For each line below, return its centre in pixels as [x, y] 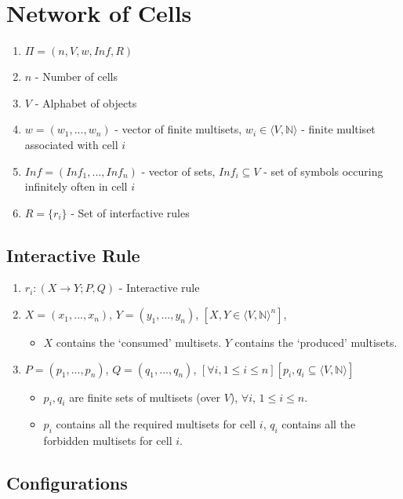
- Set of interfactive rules [130, 212]
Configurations [67, 483]
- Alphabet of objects [86, 102]
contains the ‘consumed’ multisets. [139, 342]
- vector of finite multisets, [178, 129]
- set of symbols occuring [323, 171]
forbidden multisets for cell [108, 441]
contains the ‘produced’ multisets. [316, 342]
